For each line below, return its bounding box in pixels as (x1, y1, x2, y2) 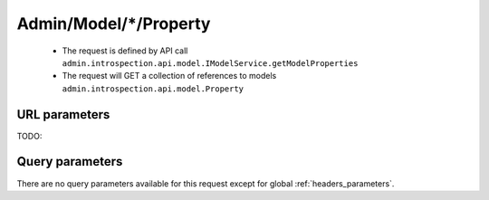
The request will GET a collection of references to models (62, 71, 277, 81)
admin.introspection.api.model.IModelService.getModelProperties (62, 58, 359, 68)
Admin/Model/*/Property (16, 14, 211, 33)
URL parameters (16, 107, 110, 122)
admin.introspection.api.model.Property (62, 83, 244, 94)
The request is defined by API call (62, 45, 188, 56)
